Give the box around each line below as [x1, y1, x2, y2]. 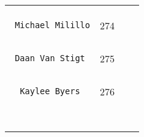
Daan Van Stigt [15, 53, 85, 63]
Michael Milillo [15, 20, 90, 30]
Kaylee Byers [20, 86, 80, 96]
